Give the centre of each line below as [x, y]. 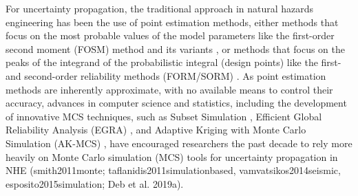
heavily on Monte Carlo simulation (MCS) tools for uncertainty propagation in [172, 156]
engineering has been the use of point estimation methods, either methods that [172, 22]
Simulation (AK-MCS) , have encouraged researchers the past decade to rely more [179, 143]
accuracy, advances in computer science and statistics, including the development [176, 103]
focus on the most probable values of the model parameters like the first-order [170, 35]
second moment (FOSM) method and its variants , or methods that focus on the [175, 48]
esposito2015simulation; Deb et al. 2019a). [95, 183]
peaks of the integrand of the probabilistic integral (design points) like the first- [173, 62]
